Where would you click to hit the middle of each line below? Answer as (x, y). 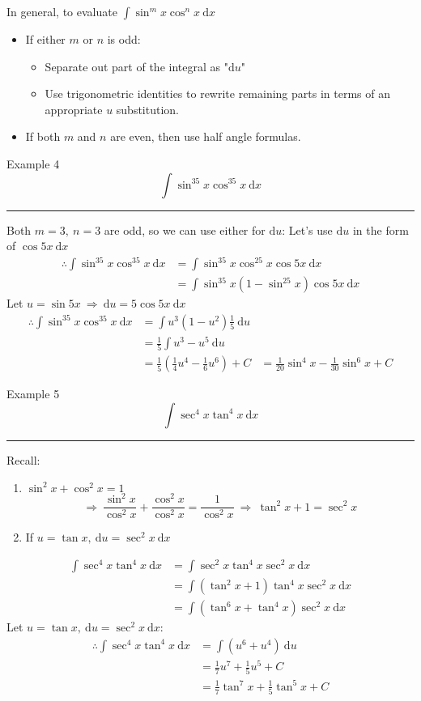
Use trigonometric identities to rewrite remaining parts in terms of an (217, 93)
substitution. (147, 109)
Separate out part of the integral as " (136, 66)
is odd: (124, 39)
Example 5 (33, 394)
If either (45, 39)
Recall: (23, 459)
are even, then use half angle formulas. (206, 136)
